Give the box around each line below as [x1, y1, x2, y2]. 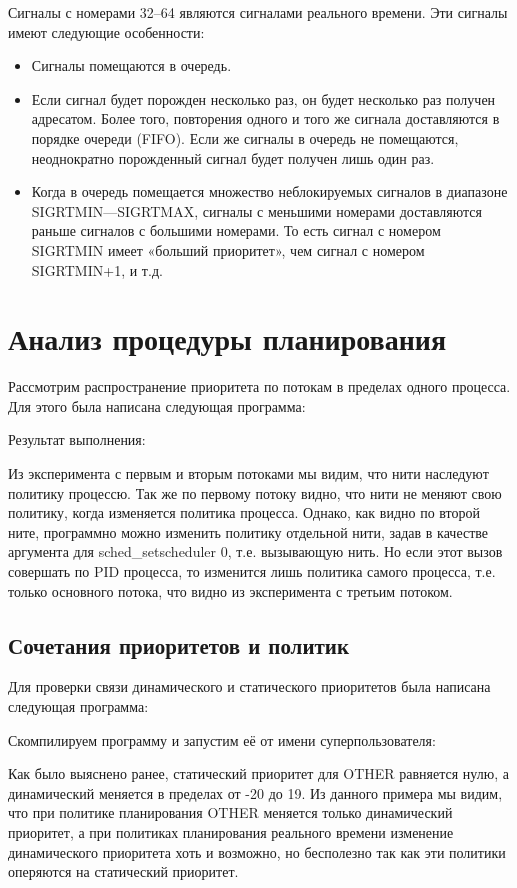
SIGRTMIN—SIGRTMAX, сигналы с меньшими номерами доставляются [31, 200, 482, 221]
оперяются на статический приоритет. [8, 861, 239, 882]
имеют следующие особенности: [8, 21, 205, 42]
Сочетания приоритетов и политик [8, 629, 350, 660]
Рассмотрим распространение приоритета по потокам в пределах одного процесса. [8, 376, 511, 397]
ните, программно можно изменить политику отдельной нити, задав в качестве [8, 521, 489, 542]
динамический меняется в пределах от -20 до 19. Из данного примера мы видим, [8, 782, 503, 803]
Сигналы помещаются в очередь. [31, 55, 232, 76]
